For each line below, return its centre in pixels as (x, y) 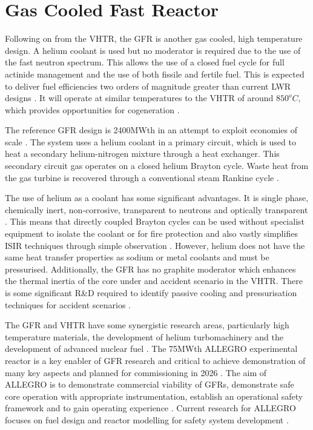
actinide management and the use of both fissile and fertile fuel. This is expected (155, 74)
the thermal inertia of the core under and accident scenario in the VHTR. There (154, 281)
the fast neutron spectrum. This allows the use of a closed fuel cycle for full (145, 62)
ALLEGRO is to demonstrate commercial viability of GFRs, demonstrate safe (150, 384)
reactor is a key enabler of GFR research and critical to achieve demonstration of (155, 360)
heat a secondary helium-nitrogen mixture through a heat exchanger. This (142, 154)
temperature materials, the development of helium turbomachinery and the (144, 336)
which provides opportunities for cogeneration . (92, 109)
